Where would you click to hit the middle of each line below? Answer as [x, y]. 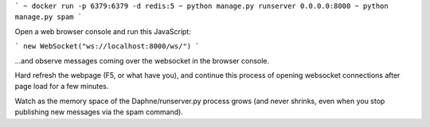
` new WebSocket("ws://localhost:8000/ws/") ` [107, 46]
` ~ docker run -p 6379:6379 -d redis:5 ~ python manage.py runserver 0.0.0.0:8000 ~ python [202, 6]
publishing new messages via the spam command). [99, 112]
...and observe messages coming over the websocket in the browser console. [142, 60]
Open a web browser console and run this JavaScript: [103, 31]
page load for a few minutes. [62, 87]
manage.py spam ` [49, 17]
